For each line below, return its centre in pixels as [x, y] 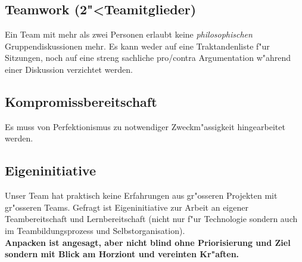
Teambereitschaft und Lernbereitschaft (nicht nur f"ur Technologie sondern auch [151, 219]
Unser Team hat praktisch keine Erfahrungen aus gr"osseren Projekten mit [141, 195]
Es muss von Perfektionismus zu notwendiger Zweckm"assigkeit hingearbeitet [145, 126]
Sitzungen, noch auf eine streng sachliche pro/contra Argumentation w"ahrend [148, 58]
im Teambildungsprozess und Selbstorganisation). [95, 230]
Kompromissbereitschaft [81, 101]
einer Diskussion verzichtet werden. [69, 69]
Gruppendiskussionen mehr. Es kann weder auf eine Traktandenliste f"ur [137, 46]
